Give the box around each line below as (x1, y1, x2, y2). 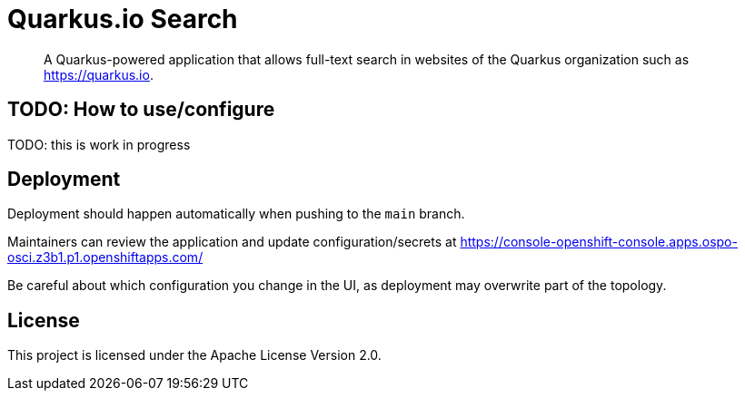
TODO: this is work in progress (7, 136, 191, 152)
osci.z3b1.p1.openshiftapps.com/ (7, 249, 204, 266)
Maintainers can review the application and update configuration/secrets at (7, 234, 457, 250)
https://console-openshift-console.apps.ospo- (460, 234, 738, 250)
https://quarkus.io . (44, 66, 154, 83)
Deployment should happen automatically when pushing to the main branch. (7, 206, 465, 222)
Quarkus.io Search (7, 4, 238, 34)
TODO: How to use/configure (7, 98, 275, 121)
